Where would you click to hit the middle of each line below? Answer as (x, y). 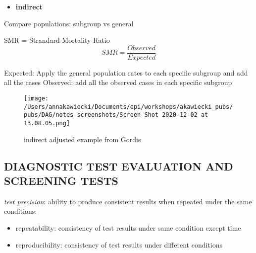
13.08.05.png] (47, 123)
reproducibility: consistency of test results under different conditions (119, 244)
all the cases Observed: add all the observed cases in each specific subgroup (118, 82)
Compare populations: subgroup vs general (69, 23)
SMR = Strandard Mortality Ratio (57, 40)
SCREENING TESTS (61, 181)
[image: (36, 99)
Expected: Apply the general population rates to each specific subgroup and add (126, 72)
